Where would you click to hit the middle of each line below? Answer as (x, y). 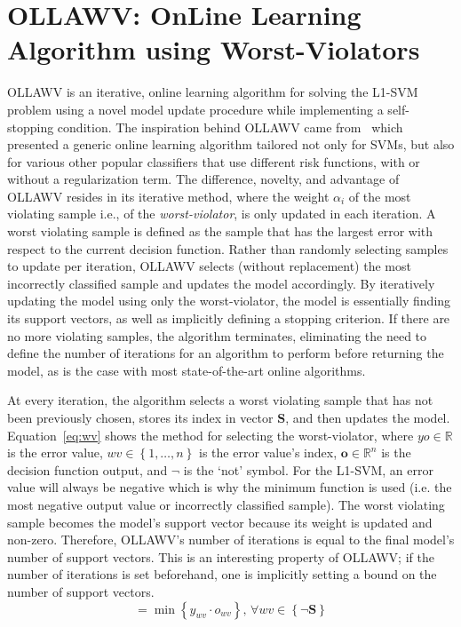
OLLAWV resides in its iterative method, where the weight (168, 196)
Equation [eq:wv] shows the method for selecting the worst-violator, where (211, 435)
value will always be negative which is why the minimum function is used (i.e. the (230, 487)
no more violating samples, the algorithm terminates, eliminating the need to (217, 335)
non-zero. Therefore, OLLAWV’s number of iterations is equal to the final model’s (231, 540)
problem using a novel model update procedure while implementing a (195, 109)
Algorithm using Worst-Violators (214, 49)
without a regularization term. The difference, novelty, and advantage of (203, 179)
